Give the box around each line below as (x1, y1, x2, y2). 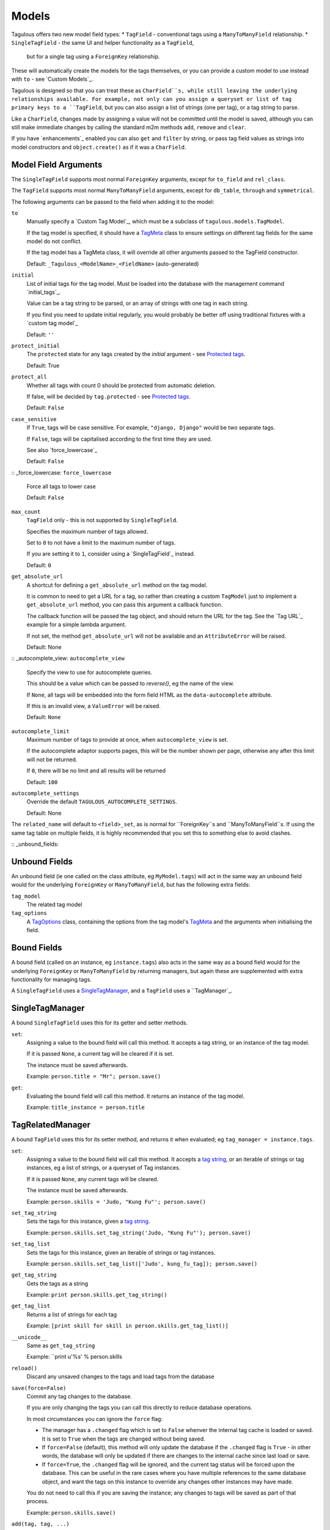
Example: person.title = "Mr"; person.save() (26, 1073, 161, 1080)
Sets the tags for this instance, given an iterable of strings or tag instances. (26, 1248, 216, 1256)
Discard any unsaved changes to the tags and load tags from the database (26, 1373, 215, 1380)
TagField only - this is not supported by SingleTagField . (26, 517, 178, 524)
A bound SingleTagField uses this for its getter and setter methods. (11, 1019, 188, 1026)
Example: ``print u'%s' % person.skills (26, 1353, 122, 1360)
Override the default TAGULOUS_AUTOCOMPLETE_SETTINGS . (26, 798, 177, 805)
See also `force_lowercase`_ (26, 446, 98, 453)
